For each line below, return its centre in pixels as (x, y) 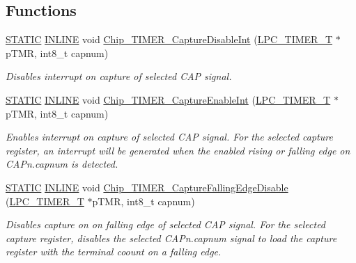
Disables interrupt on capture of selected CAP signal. (119, 76)
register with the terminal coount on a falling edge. (114, 252)
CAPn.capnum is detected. (62, 164)
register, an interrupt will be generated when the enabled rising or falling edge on (178, 150)
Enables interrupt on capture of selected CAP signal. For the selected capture (169, 137)
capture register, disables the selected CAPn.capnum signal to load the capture (171, 238)
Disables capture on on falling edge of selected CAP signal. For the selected (166, 224)
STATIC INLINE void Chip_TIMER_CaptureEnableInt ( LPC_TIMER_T (168, 99)
